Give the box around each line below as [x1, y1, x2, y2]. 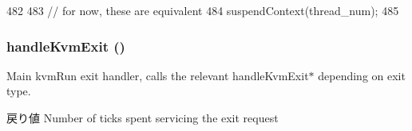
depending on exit [318, 67, 406, 83]
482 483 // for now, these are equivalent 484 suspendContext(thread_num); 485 [6, 2, 399, 18]
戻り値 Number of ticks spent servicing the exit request [6, 110, 279, 125]
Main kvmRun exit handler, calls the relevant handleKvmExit [6, 67, 309, 83]
